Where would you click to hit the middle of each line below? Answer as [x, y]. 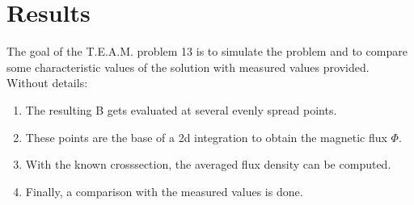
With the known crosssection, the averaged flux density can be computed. [208, 164]
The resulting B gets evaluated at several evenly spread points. [181, 109]
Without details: [47, 83]
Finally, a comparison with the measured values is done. [164, 191]
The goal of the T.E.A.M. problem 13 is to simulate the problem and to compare [207, 51]
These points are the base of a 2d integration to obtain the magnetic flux [206, 137]
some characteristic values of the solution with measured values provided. [188, 67]
